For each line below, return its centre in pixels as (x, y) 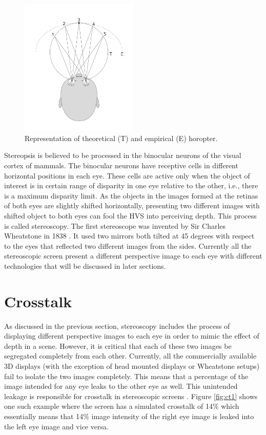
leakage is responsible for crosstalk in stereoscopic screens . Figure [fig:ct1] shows (131, 396)
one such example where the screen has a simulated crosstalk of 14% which (122, 406)
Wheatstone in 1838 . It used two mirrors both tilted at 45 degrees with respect (129, 236)
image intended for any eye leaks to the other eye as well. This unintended (121, 386)
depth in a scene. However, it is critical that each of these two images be (118, 345)
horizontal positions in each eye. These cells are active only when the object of (127, 175)
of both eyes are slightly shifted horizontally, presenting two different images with (132, 205)
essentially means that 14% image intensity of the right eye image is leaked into (129, 416)
